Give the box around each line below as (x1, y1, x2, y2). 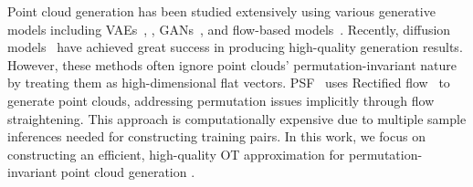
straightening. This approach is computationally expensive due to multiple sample (7, 109, 467, 128)
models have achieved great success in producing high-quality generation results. (7, 37, 463, 57)
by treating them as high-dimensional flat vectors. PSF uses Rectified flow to (7, 73, 450, 92)
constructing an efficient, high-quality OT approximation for (7, 144, 345, 163)
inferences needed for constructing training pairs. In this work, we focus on (7, 127, 426, 146)
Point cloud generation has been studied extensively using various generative (7, 2, 436, 20)
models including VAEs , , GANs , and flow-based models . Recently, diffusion (7, 19, 451, 38)
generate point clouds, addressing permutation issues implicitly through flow (7, 90, 435, 109)
